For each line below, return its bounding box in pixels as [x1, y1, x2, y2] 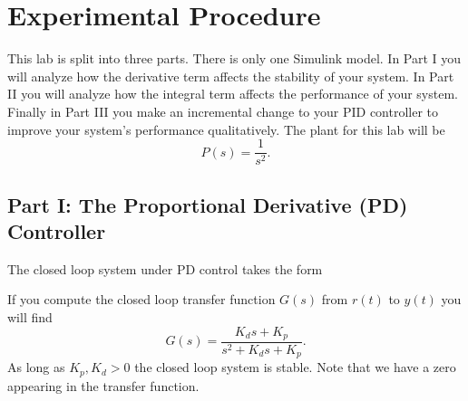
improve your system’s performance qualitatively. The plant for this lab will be [7, 119, 445, 138]
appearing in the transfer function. [7, 376, 200, 395]
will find [7, 307, 53, 326]
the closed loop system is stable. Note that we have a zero [134, 358, 456, 377]
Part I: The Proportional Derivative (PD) [7, 190, 408, 218]
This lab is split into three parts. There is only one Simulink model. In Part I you [7, 49, 462, 68]
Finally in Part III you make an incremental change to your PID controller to [7, 101, 439, 120]
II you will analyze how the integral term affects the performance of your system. [7, 84, 458, 103]
